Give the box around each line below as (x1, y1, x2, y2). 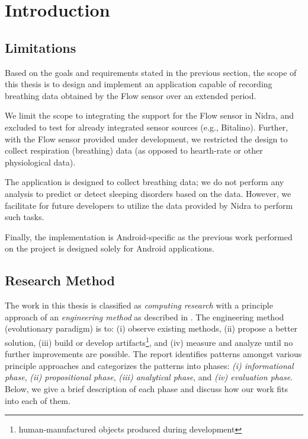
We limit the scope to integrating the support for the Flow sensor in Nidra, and (5, 109, 294, 122)
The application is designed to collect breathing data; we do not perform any (5, 176, 284, 188)
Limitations (5, 38, 76, 56)
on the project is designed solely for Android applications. (5, 242, 214, 255)
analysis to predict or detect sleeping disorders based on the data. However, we (5, 187, 291, 199)
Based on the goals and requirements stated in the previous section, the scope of (5, 66, 297, 78)
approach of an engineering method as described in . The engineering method (5, 310, 284, 323)
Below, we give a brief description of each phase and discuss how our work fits (5, 382, 288, 395)
